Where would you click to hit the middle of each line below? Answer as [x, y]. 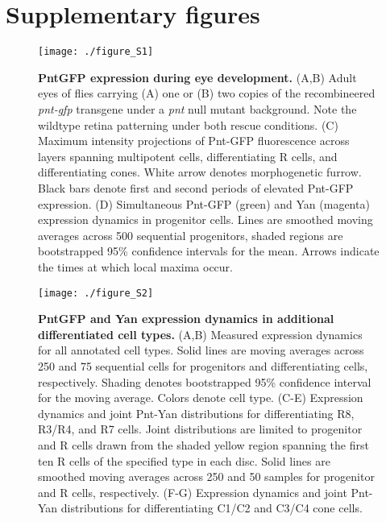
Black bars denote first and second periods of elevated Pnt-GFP [196, 187]
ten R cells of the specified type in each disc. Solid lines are [184, 460]
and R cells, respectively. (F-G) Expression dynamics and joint [193, 492]
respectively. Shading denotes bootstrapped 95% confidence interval [205, 381]
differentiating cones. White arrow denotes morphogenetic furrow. [200, 172]
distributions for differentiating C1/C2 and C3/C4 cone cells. [212, 508]
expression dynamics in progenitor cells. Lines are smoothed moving [205, 220]
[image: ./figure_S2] [96, 293]
